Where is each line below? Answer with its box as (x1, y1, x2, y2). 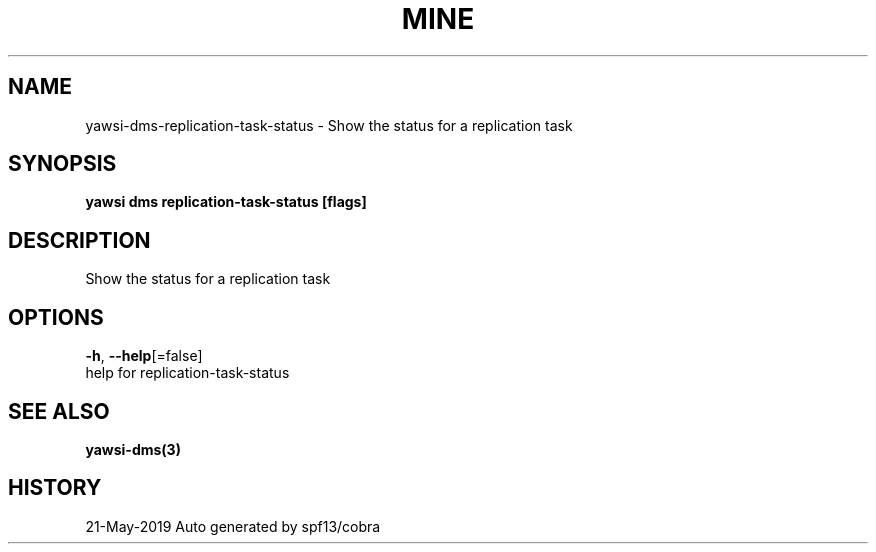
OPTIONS (8, 304, 104, 330)
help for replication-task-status (85, 364, 290, 382)
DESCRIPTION (8, 227, 151, 253)
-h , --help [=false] (85, 347, 203, 365)
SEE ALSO (8, 398, 110, 424)
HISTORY (8, 475, 102, 501)
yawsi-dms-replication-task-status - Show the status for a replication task (85, 116, 573, 134)
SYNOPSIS (8, 151, 117, 177)
